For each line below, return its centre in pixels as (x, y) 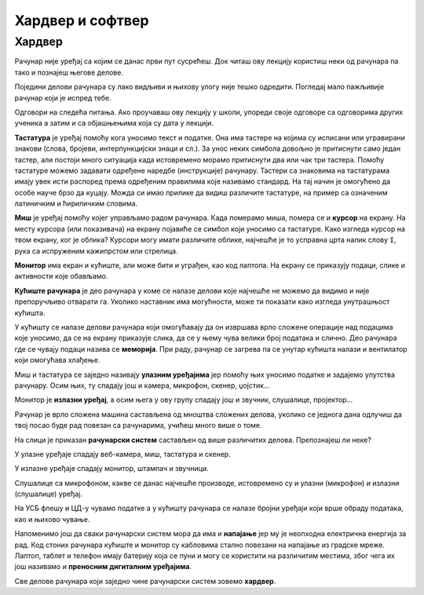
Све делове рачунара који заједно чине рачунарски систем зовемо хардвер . (145, 581)
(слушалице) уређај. (48, 494)
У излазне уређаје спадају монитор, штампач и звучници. (111, 469)
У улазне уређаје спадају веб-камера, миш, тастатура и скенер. (122, 454)
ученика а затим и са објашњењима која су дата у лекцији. (114, 123)
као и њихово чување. (52, 519)
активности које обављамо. (61, 276)
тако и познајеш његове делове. (69, 72)
